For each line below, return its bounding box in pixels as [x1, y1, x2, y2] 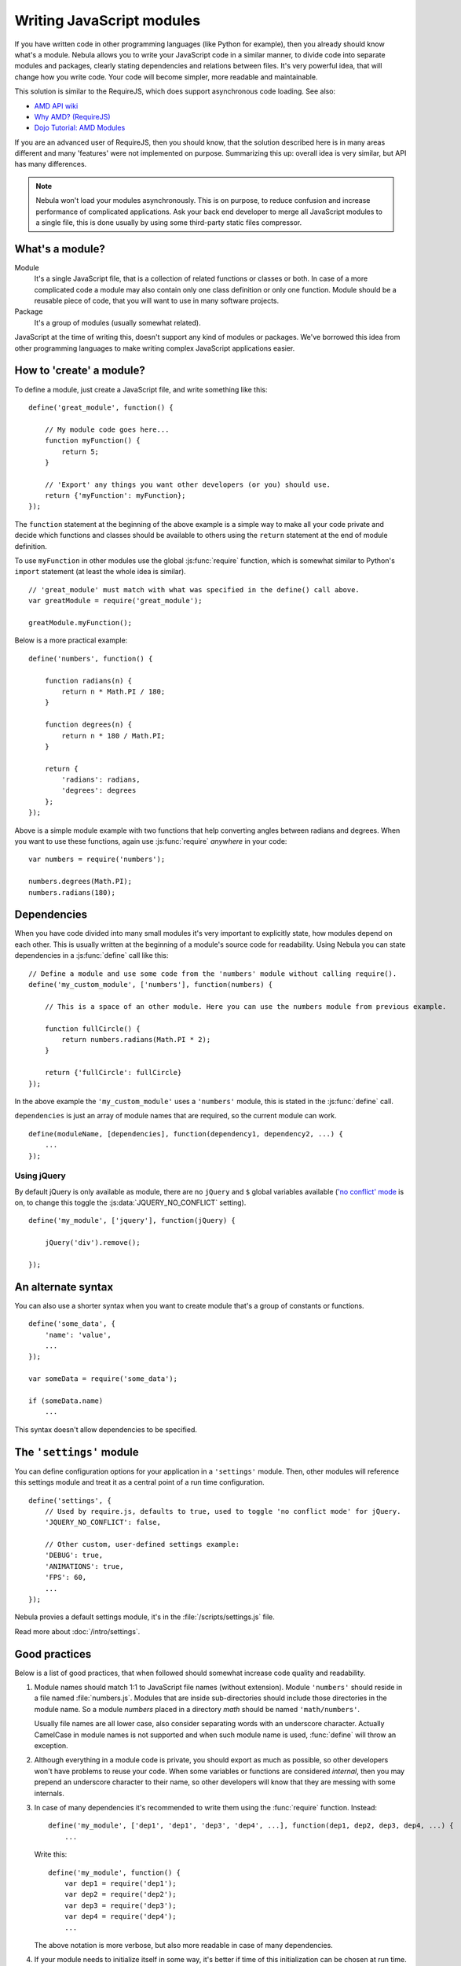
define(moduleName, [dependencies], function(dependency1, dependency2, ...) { [28, 1129, 343, 1138]
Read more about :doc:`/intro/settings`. [14, 1626, 141, 1636]
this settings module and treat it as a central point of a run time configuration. [14, 1478, 265, 1487]
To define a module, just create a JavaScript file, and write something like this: [14, 385, 268, 394]
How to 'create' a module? [14, 364, 145, 377]
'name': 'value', [44, 1330, 112, 1339]
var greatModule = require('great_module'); [28, 596, 203, 606]
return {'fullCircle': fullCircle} [44, 1068, 182, 1077]
